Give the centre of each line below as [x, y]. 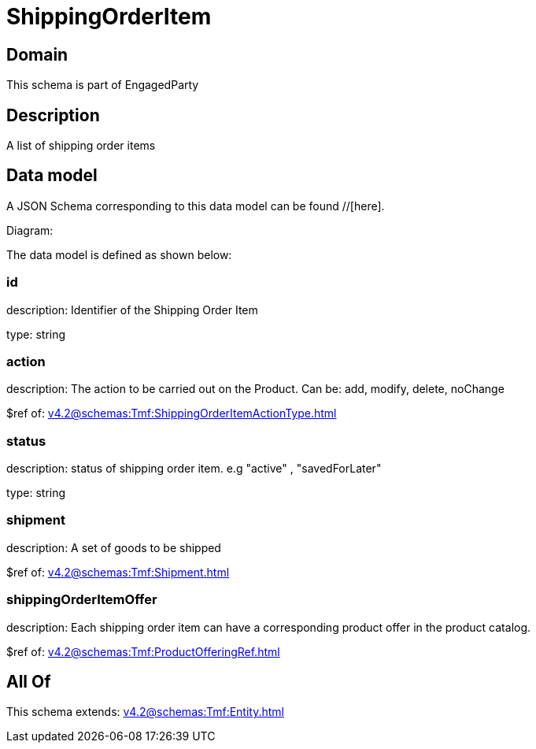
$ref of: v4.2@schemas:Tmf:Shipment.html [118, 572]
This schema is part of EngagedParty [103, 85]
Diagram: [30, 230]
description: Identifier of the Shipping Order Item [132, 310]
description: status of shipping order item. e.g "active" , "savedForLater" [194, 469]
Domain [37, 54]
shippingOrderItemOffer [82, 600]
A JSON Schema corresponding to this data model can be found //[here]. [196, 206]
